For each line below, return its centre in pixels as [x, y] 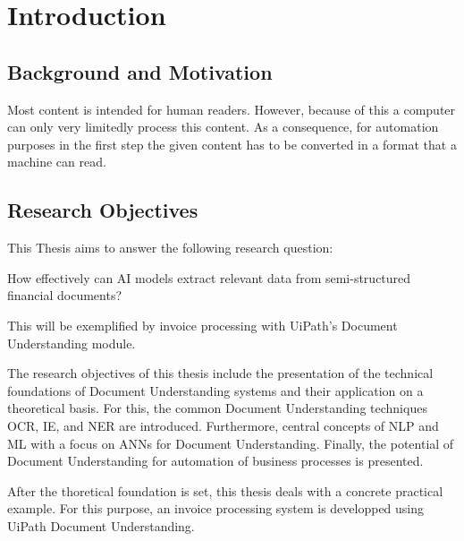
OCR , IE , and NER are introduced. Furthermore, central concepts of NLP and [223, 425]
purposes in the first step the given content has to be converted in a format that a [232, 144]
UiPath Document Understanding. [101, 525]
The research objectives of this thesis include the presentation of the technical [220, 373]
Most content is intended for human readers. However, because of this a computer [232, 109]
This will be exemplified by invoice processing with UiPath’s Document [202, 325]
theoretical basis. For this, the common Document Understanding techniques [217, 408]
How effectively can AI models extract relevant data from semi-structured [209, 277]
